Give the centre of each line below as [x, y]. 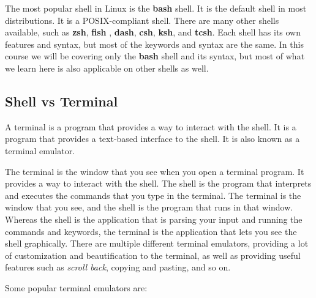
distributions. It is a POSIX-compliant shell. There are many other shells [142, 20]
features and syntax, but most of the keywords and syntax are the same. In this [154, 44]
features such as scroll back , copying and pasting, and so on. [118, 267]
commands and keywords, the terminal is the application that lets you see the [151, 231]
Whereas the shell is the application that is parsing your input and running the [154, 219]
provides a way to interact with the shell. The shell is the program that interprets [158, 183]
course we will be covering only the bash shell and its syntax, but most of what [155, 56]
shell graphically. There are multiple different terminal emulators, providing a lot [157, 243]
